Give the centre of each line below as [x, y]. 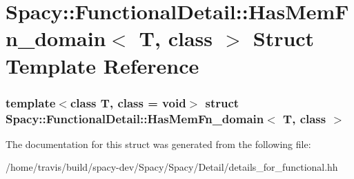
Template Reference [102, 65]
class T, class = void [128, 102]
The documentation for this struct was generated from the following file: [158, 144]
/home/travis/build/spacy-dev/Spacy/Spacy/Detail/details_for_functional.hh [172, 167]
